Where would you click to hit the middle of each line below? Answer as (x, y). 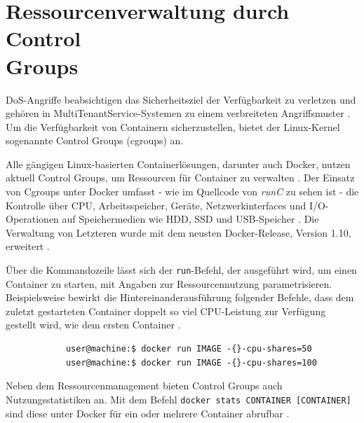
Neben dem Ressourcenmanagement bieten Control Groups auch (144, 386)
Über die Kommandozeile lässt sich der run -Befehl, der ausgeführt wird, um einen (181, 270)
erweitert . (28, 246)
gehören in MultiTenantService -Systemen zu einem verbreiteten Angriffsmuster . (178, 113)
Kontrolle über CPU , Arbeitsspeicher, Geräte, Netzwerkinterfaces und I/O (166, 205)
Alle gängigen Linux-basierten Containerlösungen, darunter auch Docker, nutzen (178, 164)
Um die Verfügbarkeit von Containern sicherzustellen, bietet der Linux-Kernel (173, 126)
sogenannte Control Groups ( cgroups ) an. (95, 140)
